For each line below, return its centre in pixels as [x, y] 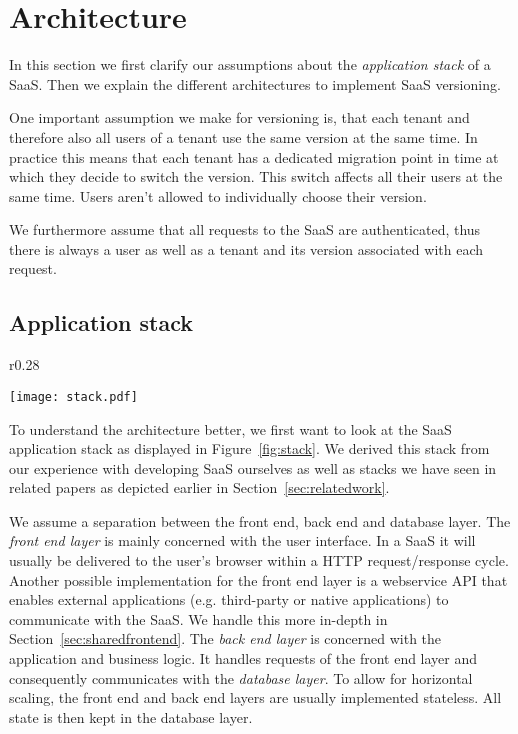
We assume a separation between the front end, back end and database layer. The [260, 520]
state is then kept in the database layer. [131, 716]
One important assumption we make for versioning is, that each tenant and [239, 117]
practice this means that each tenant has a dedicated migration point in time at [254, 156]
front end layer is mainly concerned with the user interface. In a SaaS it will [242, 540]
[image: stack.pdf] [73, 396]
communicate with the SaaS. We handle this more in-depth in [198, 618]
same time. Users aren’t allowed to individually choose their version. [218, 195]
